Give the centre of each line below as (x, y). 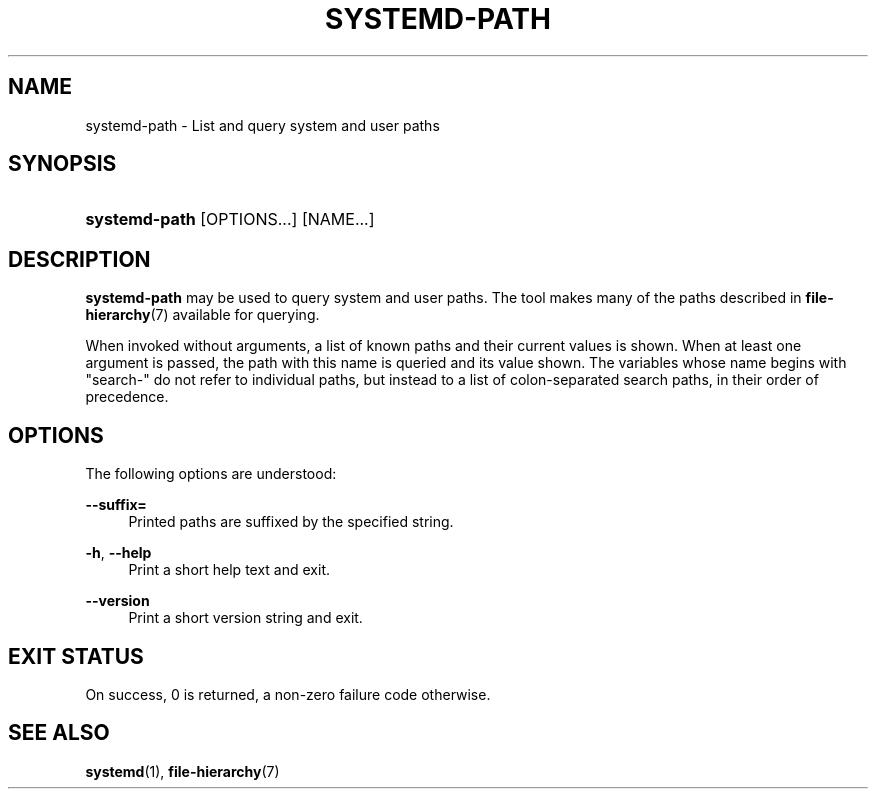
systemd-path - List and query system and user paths (262, 125)
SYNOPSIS (62, 164)
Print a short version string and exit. (245, 618)
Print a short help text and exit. (229, 570)
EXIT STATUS (76, 656)
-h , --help (118, 553)
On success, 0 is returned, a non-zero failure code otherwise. (288, 694)
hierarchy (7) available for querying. (202, 315)
